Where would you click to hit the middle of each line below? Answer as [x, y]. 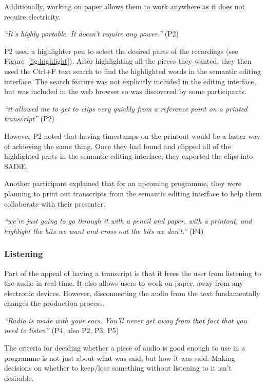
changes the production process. [54, 303]
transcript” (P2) [29, 118]
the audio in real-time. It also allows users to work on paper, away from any [124, 283]
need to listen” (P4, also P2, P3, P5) [62, 330]
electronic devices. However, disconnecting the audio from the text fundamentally [132, 293]
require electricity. [32, 16]
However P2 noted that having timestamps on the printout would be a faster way [132, 135]
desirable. [19, 378]
